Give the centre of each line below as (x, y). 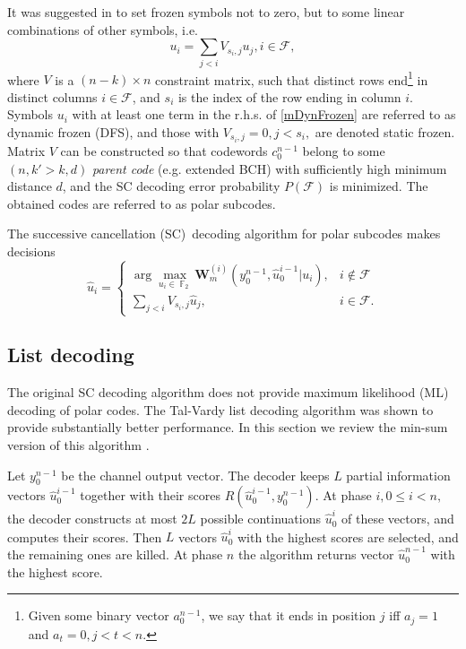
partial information (398, 475)
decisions (31, 251)
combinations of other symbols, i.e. (103, 29)
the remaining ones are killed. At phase (115, 554)
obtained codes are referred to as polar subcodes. (142, 203)
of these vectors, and (398, 519)
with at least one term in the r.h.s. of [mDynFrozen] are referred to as (264, 114)
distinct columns (52, 96)
